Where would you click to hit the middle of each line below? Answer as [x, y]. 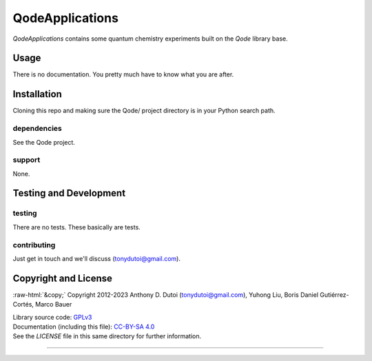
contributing [34, 245]
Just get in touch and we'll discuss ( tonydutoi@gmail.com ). [96, 258]
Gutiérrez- [334, 295]
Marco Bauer [54, 305]
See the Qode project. [44, 142]
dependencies [37, 129]
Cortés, [23, 305]
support [27, 160]
